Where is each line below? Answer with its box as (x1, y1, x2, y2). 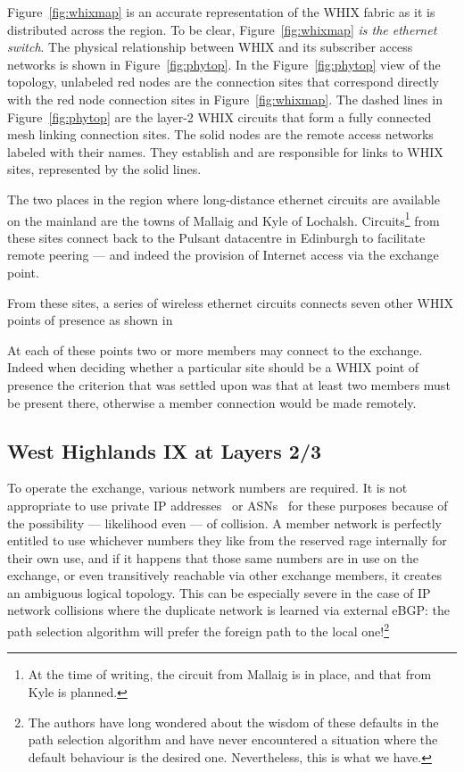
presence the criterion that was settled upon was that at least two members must (7, 375, 451, 394)
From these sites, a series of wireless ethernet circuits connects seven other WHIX (7, 293, 454, 311)
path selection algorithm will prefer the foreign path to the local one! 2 (7, 619, 390, 640)
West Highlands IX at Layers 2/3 (7, 436, 322, 464)
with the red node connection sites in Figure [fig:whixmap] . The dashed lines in (7, 89, 443, 108)
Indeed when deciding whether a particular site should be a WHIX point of (7, 358, 419, 377)
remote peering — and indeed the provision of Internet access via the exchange (7, 245, 439, 264)
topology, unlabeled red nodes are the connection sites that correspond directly (7, 72, 439, 91)
